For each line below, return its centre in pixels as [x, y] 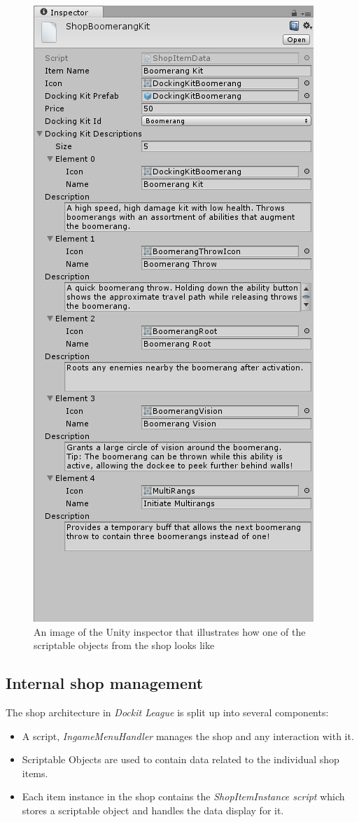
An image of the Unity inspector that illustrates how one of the [170, 631]
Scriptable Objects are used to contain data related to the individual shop [181, 759]
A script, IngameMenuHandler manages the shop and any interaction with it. [188, 736]
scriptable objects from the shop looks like [124, 645]
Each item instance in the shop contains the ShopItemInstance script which [183, 796]
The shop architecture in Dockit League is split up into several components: [167, 712]
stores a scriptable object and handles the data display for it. [153, 810]
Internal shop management [105, 683]
